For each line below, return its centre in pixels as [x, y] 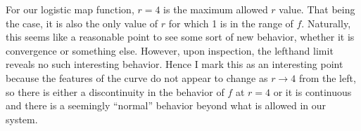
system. [22, 119]
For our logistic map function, [70, 9]
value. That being [317, 9]
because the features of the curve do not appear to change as [137, 77]
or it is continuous [312, 91]
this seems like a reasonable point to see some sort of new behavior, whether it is [180, 37]
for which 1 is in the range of [231, 23]
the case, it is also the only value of [82, 23]
